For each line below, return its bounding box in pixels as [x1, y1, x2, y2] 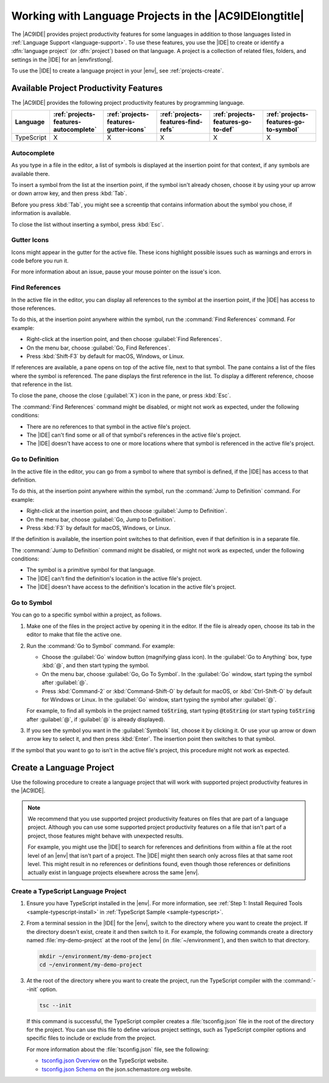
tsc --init [39, 1002, 72, 1009]
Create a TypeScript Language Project [11, 887, 127, 895]
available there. [11, 170, 50, 177]
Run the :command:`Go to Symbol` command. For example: [26, 642, 175, 649]
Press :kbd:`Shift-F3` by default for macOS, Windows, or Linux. [26, 352, 185, 359]
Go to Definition [11, 455, 59, 464]
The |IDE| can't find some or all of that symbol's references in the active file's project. [26, 431, 241, 439]
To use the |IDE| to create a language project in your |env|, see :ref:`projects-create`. [11, 67, 224, 74]
